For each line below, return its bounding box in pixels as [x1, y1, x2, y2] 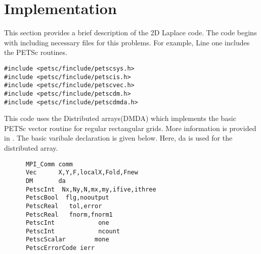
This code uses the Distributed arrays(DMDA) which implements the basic [4, 113, 236, 123]
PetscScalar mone [25, 236, 109, 243]
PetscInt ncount [25, 227, 120, 235]
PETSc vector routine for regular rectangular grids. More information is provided [4, 122, 256, 133]
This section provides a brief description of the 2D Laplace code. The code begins [4, 27, 257, 38]
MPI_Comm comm [25, 160, 73, 168]
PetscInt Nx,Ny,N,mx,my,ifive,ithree [25, 185, 156, 193]
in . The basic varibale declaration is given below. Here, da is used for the [4, 133, 233, 143]
